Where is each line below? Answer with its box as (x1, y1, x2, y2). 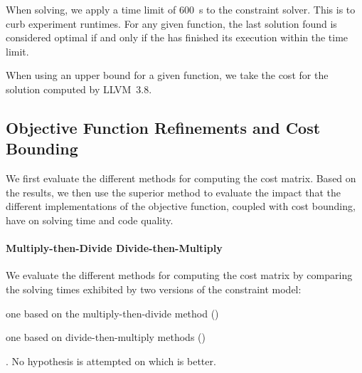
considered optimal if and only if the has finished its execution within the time (6, 30, 348, 45)
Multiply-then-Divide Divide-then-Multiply (6, 241, 223, 256)
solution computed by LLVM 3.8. (6, 81, 152, 96)
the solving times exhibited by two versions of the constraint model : (6, 281, 302, 296)
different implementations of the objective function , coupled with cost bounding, (6, 199, 356, 214)
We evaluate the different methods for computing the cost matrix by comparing (6, 268, 353, 283)
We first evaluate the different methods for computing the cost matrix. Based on (6, 171, 356, 186)
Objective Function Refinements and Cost (6, 116, 321, 138)
